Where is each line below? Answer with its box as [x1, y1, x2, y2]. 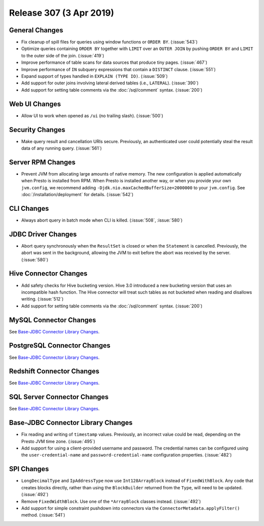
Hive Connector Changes [9, 270, 88, 278]
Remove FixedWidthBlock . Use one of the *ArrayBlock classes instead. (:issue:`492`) [21, 498, 201, 504]
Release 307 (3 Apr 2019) [9, 7, 114, 18]
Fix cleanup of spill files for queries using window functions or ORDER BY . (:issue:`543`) [21, 39, 198, 45]
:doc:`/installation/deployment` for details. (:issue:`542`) [21, 192, 134, 198]
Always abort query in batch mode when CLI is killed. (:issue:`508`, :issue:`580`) [21, 217, 183, 223]
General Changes [9, 26, 64, 34]
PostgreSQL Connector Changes [9, 341, 111, 350]
